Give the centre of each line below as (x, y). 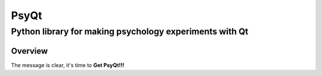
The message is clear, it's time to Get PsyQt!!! (68, 65)
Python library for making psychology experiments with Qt (130, 31)
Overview (30, 51)
